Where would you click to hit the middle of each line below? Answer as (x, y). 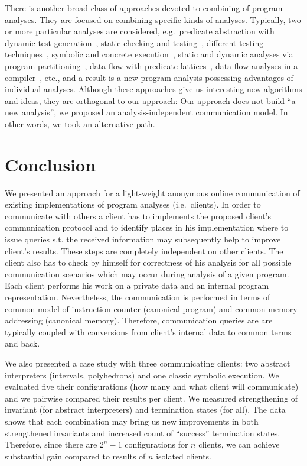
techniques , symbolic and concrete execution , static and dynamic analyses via (149, 54)
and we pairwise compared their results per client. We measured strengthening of (151, 398)
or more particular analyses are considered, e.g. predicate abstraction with (140, 31)
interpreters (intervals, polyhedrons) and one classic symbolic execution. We (142, 375)
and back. (22, 343)
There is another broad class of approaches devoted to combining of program (144, 8)
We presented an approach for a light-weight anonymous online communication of (152, 192)
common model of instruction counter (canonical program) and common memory (151, 308)
